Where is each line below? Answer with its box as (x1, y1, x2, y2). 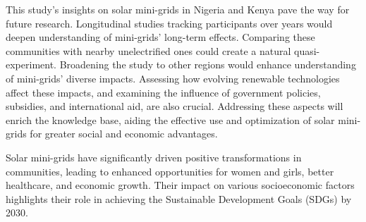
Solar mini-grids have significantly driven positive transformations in (6, 149, 302, 164)
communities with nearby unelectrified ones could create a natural (6, 43, 291, 58)
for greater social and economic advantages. (30, 126, 218, 141)
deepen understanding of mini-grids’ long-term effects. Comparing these (6, 30, 315, 44)
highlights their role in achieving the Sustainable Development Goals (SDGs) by (6, 191, 352, 206)
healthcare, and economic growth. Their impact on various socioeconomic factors (6, 178, 355, 192)
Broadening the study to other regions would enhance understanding (59, 57, 356, 72)
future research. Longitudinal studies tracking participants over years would (6, 16, 333, 30)
